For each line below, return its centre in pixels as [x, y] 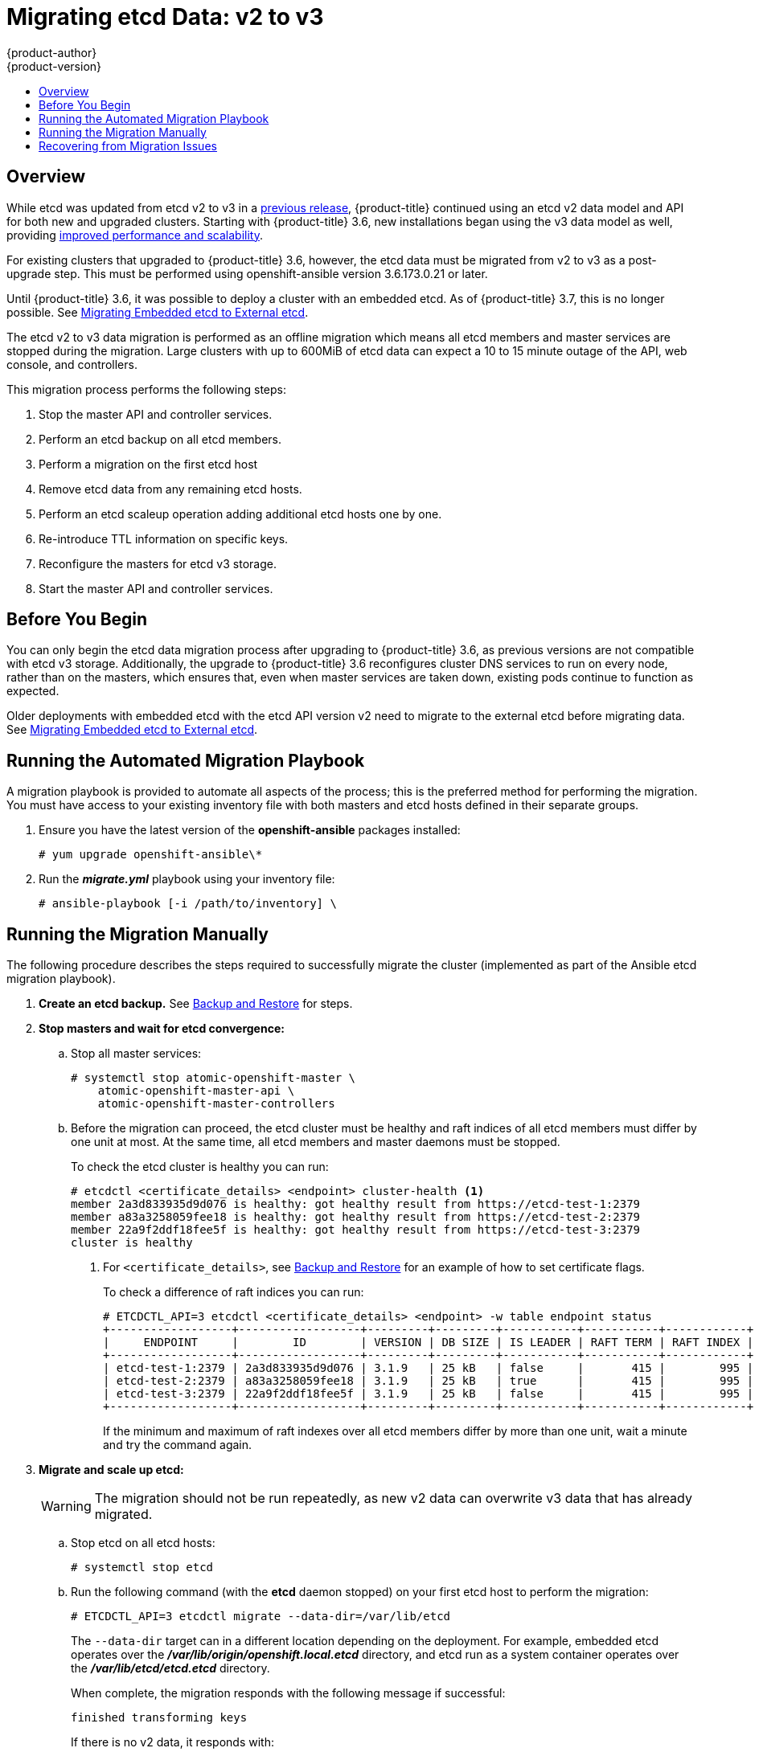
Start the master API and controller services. [156, 588]
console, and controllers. [72, 364]
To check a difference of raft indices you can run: [234, 1292]
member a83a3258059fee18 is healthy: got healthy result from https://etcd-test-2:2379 [356, 1217]
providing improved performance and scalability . [135, 235]
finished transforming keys [159, 1718]
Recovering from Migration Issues [128, 145]
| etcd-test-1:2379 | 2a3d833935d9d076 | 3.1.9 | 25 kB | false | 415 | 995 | [429, 1368]
